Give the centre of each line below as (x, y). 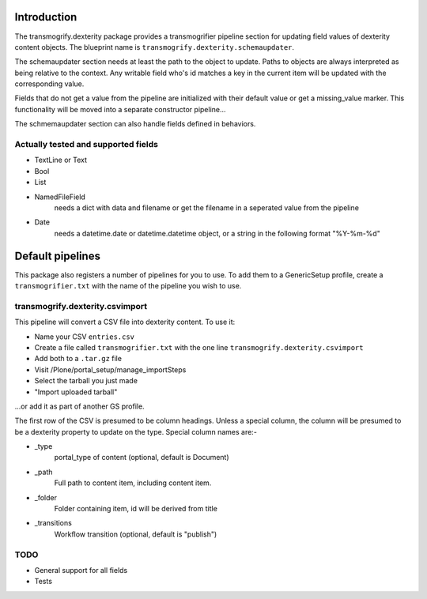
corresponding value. (49, 84)
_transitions (53, 523)
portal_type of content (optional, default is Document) (142, 458)
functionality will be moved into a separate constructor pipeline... (120, 109)
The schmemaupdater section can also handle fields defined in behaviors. (135, 124)
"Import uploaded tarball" (76, 392)
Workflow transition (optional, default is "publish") (136, 534)
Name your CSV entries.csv (84, 337)
